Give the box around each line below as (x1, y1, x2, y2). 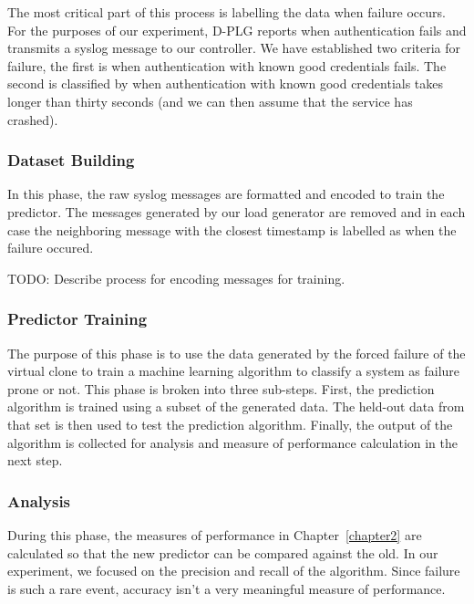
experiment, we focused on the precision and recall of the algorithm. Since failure (7, 561, 460, 580)
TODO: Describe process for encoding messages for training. (7, 268, 345, 287)
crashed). (7, 109, 58, 129)
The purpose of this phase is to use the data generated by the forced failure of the (7, 343, 466, 362)
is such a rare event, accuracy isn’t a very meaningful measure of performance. (7, 578, 446, 598)
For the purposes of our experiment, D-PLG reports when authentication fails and (7, 20, 467, 39)
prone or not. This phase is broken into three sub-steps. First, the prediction (7, 379, 435, 398)
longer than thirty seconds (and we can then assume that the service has (7, 91, 413, 110)
